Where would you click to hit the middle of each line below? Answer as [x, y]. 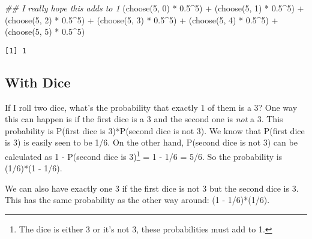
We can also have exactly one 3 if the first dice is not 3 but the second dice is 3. [152, 188]
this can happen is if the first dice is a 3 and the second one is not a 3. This [144, 119]
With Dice [38, 82]
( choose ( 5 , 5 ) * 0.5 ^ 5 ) [45, 31]
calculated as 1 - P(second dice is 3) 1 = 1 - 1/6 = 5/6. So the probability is [144, 155]
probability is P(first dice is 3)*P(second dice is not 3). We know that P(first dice [155, 130]
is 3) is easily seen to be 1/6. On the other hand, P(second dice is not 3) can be [151, 142]
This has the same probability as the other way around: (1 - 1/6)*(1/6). [137, 200]
